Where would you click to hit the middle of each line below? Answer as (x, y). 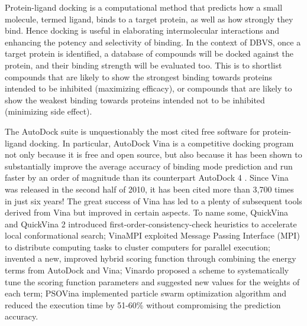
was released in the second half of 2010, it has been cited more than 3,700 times (149, 189)
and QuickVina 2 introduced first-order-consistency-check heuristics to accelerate (151, 224)
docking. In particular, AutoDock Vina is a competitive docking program (162, 143)
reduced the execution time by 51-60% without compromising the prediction (143, 304)
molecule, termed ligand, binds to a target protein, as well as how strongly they (149, 19)
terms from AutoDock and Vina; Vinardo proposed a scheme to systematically (147, 270)
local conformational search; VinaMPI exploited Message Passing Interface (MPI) (152, 235)
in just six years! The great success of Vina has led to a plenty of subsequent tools (153, 201)
